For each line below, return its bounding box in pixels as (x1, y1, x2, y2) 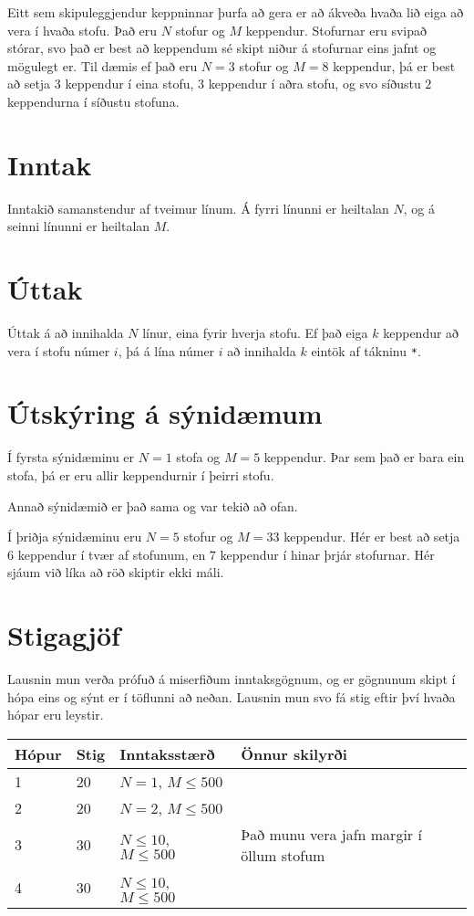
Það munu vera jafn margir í (241, 823, 422, 845)
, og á (403, 198, 435, 217)
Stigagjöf (7, 616, 120, 654)
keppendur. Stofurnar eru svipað (245, 20, 427, 39)
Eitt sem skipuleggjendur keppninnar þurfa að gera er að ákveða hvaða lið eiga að (7, 3, 464, 21)
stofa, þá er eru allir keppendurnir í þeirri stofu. (7, 465, 274, 484)
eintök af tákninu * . (311, 341, 421, 360)
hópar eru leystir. (7, 705, 104, 724)
